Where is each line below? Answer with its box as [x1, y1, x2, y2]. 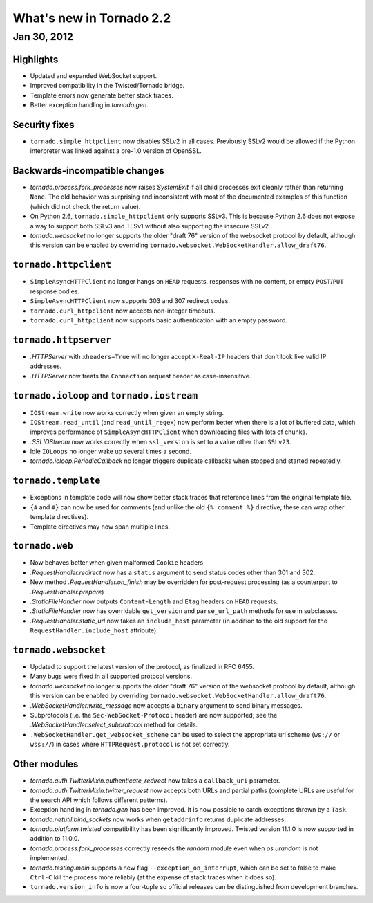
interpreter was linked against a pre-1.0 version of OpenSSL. [30, 147, 202, 155]
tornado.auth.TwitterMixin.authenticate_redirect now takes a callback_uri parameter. [30, 776, 280, 785]
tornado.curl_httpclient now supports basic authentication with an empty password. [30, 316, 288, 325]
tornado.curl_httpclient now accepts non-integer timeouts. [30, 307, 216, 315]
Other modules [12, 758, 79, 770]
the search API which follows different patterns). [30, 796, 168, 804]
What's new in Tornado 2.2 [12, 10, 171, 26]
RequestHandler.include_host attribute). [30, 626, 158, 635]
